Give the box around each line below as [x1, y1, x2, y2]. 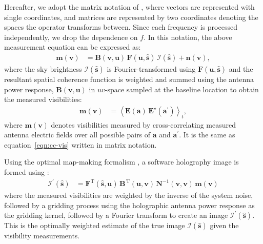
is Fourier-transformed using [107, 64, 196, 74]
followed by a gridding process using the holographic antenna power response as [4, 199, 255, 210]
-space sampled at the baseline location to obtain [105, 84, 259, 94]
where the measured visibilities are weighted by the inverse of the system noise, [4, 190, 253, 200]
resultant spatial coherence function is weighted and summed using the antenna [4, 74, 254, 84]
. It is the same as [179, 129, 235, 140]
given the [210, 220, 239, 231]
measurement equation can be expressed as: [4, 42, 141, 52]
